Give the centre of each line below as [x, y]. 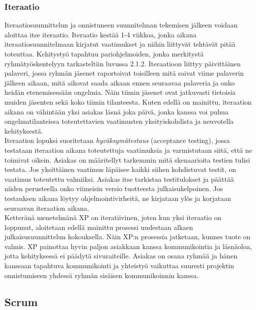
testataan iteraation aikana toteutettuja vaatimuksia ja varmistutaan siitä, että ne [128, 150]
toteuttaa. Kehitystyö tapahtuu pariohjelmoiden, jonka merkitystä [104, 54]
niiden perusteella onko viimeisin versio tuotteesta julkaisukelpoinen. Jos [114, 188]
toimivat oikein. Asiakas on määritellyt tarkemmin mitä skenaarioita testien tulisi [127, 159]
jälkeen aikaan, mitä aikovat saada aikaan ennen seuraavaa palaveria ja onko [120, 82]
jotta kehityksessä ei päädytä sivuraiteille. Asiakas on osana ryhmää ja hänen [121, 256]
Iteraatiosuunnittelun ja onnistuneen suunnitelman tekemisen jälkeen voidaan [121, 25]
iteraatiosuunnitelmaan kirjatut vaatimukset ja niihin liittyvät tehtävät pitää [120, 44]
